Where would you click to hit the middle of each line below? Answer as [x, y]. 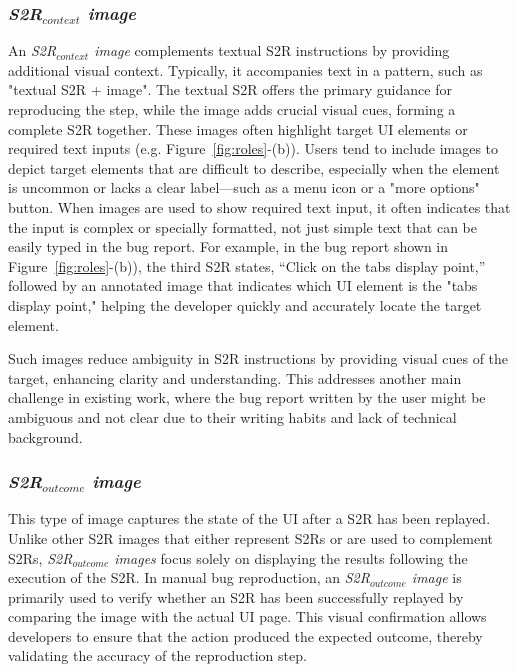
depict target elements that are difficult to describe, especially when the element [254, 167]
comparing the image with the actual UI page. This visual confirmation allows [247, 616]
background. [45, 436]
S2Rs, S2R [40, 557]
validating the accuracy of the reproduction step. [157, 655]
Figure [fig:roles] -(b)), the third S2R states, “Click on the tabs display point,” [247, 265]
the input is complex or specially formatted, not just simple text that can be [242, 226]
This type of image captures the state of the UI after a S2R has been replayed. [249, 518]
